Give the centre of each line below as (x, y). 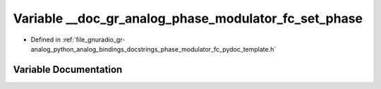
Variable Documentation (68, 70)
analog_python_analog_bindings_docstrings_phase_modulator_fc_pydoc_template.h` (153, 49)
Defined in (46, 40)
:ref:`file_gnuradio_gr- (94, 40)
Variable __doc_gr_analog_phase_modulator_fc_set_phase (188, 18)
